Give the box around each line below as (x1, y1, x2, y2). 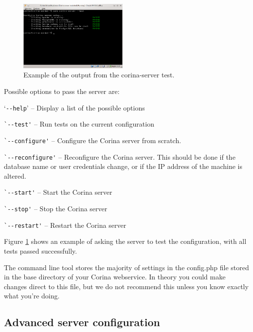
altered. (4, 170, 26, 181)
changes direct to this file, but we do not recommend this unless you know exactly (4, 281, 249, 291)
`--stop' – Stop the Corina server (4, 203, 108, 214)
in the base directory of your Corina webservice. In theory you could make (4, 272, 226, 282)
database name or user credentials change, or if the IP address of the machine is (4, 161, 243, 171)
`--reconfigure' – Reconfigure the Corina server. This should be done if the (4, 151, 235, 162)
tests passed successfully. (4, 245, 77, 256)
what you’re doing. (4, 291, 60, 301)
